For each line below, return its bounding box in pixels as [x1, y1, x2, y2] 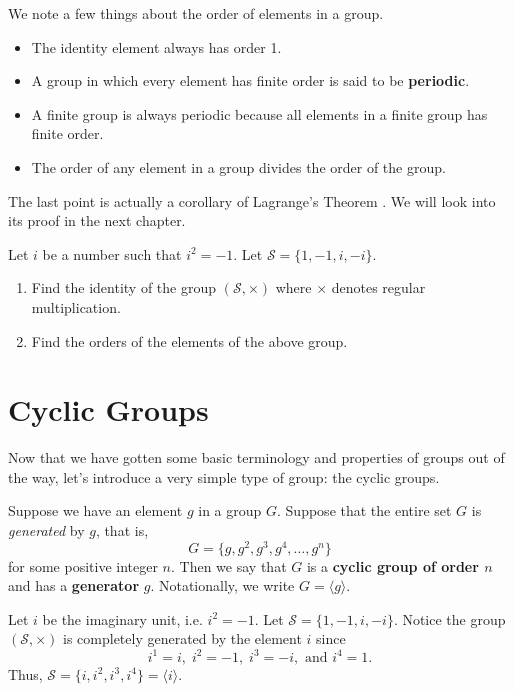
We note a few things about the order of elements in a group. [8, 3, 384, 23]
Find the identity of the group [31, 277, 217, 298]
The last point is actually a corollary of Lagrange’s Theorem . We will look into [8, 190, 496, 211]
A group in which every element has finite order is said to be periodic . [31, 70, 470, 91]
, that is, [95, 520, 149, 541]
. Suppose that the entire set [277, 500, 452, 521]
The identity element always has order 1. [31, 36, 282, 57]
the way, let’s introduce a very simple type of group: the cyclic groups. [8, 466, 440, 487]
